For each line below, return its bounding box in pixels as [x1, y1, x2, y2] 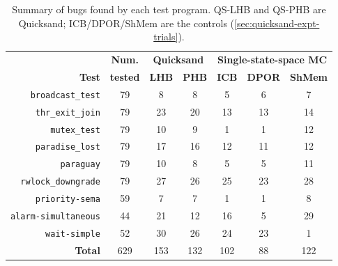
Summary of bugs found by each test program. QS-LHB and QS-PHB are [12, 2, 326, 16]
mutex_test [50, 125, 100, 135]
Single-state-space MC [217, 52, 328, 67]
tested [109, 69, 140, 84]
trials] [153, 29, 178, 44]
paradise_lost [35, 142, 100, 152]
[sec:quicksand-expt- [234, 15, 320, 30]
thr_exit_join [35, 107, 100, 118]
